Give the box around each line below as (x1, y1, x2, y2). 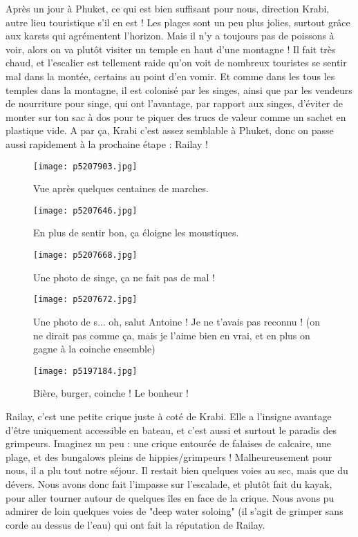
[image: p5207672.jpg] (33, 294, 138, 305)
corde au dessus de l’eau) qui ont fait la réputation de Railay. (6, 517, 265, 531)
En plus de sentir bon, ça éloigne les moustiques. (33, 225, 239, 240)
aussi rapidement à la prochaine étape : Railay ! (6, 136, 208, 151)
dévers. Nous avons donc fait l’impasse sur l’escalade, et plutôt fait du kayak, (6, 476, 332, 491)
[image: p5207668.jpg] (33, 250, 138, 261)
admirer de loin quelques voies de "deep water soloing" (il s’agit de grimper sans (6, 504, 343, 518)
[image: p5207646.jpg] (33, 205, 138, 216)
